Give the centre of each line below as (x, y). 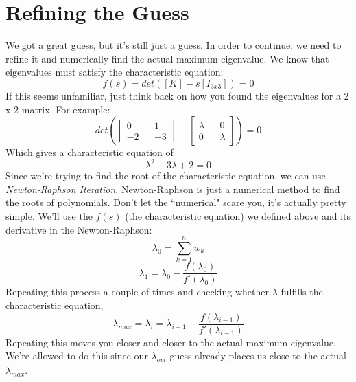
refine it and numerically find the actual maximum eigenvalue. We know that (167, 58)
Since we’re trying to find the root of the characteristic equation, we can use (166, 176)
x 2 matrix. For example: (58, 109)
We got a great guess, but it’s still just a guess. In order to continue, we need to (174, 45)
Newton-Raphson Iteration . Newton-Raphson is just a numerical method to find (173, 189)
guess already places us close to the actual (258, 356)
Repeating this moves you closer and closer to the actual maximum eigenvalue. (171, 342)
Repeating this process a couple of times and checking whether (137, 292)
